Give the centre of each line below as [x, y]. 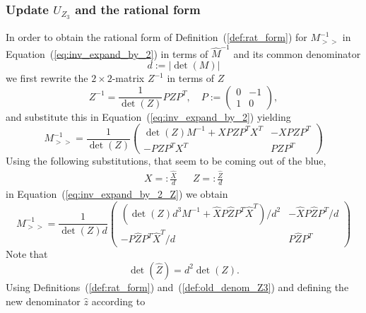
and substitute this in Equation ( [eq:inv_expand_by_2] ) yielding [148, 116]
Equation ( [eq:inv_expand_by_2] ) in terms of [107, 53]
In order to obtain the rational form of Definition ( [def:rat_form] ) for [157, 37]
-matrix [128, 78]
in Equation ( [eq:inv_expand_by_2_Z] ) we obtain [117, 193]
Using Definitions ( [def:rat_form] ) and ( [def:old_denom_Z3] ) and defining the [177, 287]
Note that [27, 254]
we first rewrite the [47, 78]
